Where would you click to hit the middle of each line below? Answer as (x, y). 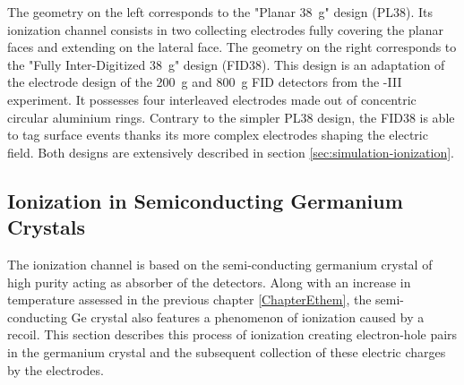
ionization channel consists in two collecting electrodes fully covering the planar (225, 29)
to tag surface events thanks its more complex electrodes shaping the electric (218, 135)
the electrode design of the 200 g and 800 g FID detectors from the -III (205, 82)
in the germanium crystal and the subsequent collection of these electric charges (227, 351)
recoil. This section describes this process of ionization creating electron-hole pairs (232, 334)
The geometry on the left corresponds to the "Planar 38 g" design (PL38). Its (220, 12)
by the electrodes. (56, 369)
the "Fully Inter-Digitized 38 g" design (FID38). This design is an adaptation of (226, 64)
